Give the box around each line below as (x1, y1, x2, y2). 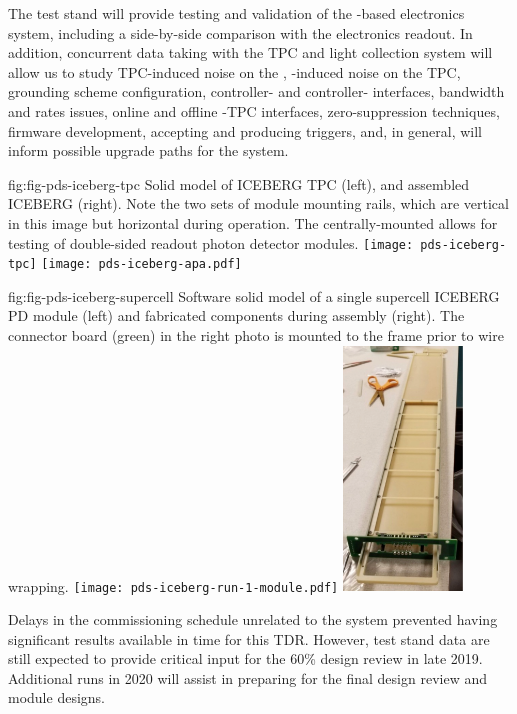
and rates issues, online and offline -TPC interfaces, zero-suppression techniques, (8, 100, 500, 121)
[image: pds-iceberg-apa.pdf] (41, 257, 242, 272)
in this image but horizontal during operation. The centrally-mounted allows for (8, 212, 498, 233)
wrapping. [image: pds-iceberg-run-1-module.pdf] (8, 575, 339, 596)
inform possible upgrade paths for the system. (8, 140, 289, 161)
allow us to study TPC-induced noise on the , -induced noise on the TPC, (8, 61, 461, 82)
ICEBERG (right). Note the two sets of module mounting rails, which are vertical (8, 193, 509, 214)
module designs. (8, 687, 105, 708)
